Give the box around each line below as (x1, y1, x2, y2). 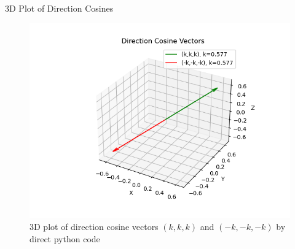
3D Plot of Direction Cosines (5, 2, 114, 14)
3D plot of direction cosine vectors (29, 220, 159, 233)
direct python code (29, 232, 100, 245)
